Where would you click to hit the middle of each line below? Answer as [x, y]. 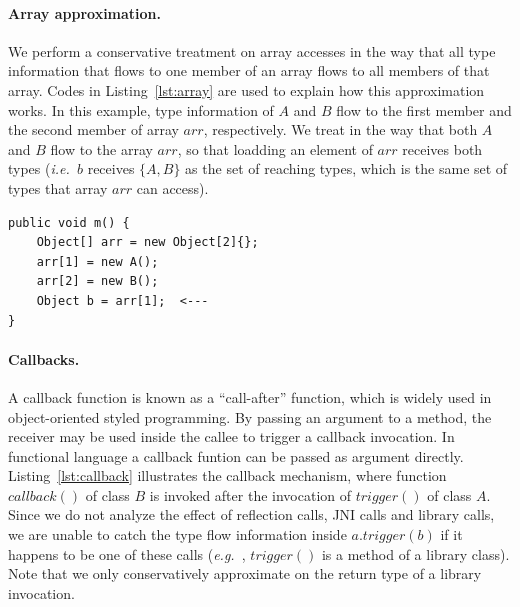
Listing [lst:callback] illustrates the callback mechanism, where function [227, 475]
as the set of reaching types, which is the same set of [346, 168]
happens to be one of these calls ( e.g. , [127, 553]
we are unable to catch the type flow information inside [177, 534]
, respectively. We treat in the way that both [340, 129]
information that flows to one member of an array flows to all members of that [249, 70]
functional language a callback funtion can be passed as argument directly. [236, 455]
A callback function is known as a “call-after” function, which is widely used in [250, 396]
